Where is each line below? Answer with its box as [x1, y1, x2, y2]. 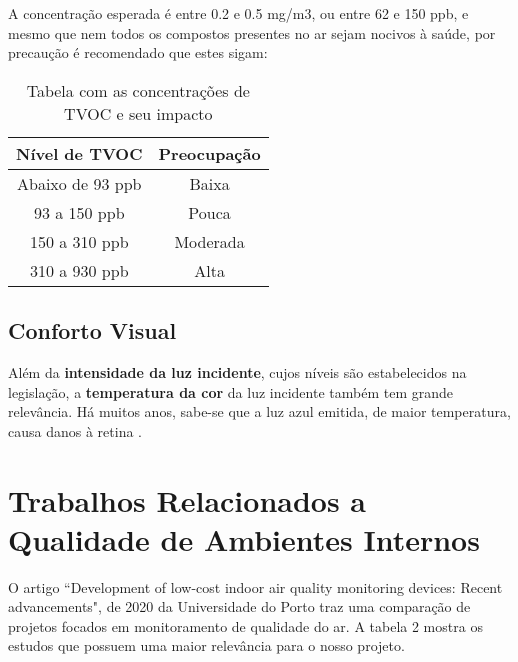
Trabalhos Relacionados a [8, 479, 367, 520]
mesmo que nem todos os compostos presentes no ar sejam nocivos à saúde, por [8, 22, 496, 43]
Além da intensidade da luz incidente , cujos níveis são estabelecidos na [8, 361, 467, 382]
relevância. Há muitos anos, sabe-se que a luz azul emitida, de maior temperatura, [8, 401, 511, 422]
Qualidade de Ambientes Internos [8, 518, 480, 559]
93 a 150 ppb [33, 200, 125, 224]
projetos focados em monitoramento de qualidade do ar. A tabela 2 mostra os [8, 615, 483, 636]
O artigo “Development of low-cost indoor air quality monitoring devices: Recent [8, 576, 503, 597]
